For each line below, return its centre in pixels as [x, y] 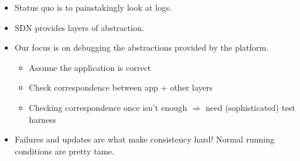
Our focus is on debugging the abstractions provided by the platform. [142, 47]
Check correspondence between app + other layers [121, 87]
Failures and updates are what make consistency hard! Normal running [144, 139]
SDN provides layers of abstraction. [79, 27]
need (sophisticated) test [250, 107]
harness [42, 119]
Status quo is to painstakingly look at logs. [93, 7]
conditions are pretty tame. [64, 151]
